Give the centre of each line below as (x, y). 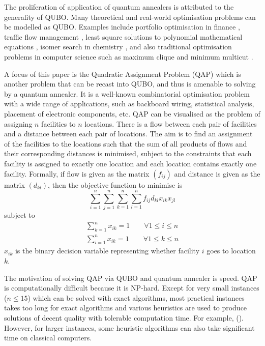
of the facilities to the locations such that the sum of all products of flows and (126, 143)
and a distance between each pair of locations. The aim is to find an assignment (128, 134)
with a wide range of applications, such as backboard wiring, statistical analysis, (129, 104)
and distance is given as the (217, 173)
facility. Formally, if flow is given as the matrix (77, 173)
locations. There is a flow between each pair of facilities (171, 123)
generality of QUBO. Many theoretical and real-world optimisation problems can (130, 17)
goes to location (231, 251)
